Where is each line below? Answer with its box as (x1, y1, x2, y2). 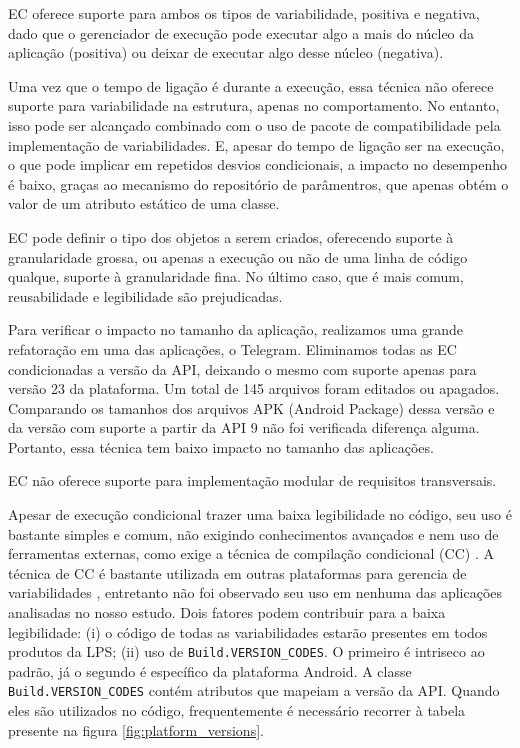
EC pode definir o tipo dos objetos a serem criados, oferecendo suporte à (8, 226, 454, 247)
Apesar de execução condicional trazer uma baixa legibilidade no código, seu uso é (8, 504, 512, 525)
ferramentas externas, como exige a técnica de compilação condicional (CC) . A (8, 543, 494, 564)
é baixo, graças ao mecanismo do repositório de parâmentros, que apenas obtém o (8, 173, 509, 194)
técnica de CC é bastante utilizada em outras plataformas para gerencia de (8, 562, 467, 583)
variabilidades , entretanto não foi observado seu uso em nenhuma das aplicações (8, 582, 503, 603)
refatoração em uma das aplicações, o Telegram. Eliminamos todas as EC (8, 338, 457, 359)
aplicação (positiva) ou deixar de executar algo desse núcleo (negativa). (8, 42, 444, 63)
